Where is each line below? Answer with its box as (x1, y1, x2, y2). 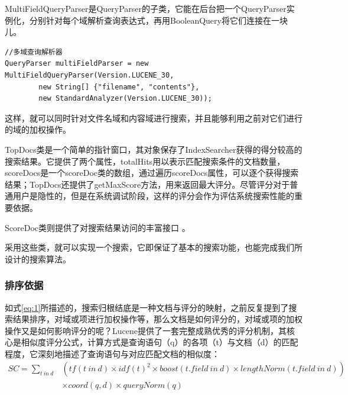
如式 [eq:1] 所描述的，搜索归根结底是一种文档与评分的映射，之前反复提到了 (5, 301, 289, 313)
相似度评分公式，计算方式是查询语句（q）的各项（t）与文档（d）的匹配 (21, 336, 298, 348)
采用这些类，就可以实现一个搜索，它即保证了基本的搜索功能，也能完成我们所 (5, 241, 303, 253)
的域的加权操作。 (5, 123, 71, 136)
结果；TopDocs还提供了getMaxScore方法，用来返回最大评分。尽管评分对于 (5, 178, 290, 190)
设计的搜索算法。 (5, 252, 71, 265)
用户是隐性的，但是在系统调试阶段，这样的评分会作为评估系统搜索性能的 (12, 190, 294, 202)
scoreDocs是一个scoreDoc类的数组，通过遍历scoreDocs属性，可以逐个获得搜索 (5, 166, 299, 179)
